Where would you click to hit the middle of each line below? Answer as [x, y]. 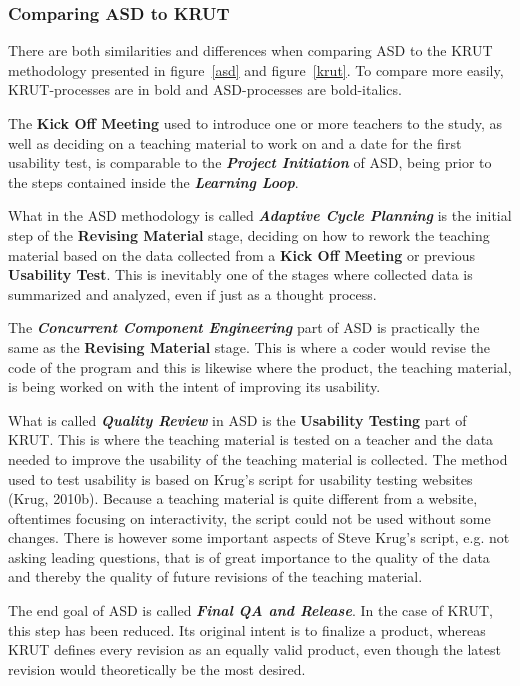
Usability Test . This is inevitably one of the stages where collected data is [240, 274]
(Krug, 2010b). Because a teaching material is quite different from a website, [243, 498]
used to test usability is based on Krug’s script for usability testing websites [240, 478]
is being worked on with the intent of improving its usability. [194, 386]
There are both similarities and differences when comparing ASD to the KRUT [250, 50]
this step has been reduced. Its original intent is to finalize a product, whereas [247, 629]
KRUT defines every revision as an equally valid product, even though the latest [254, 649]
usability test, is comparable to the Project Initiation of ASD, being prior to [250, 162]
